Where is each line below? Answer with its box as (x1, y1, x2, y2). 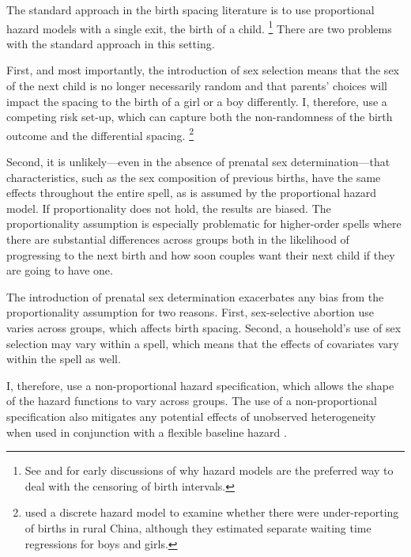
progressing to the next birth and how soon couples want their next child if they (6, 246, 395, 263)
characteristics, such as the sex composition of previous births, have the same (6, 169, 381, 185)
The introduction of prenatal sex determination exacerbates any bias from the (6, 288, 384, 305)
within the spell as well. (6, 350, 121, 367)
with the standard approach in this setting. (6, 35, 215, 51)
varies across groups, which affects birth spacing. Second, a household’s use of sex (6, 320, 402, 335)
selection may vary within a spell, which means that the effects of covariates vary (6, 335, 399, 351)
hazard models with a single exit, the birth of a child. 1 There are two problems (6, 17, 392, 36)
